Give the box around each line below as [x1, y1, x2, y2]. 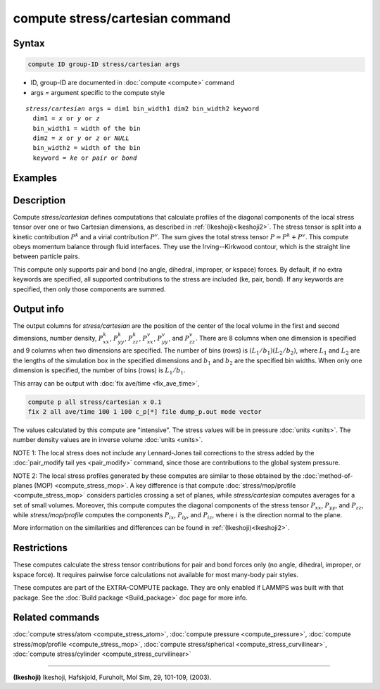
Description [13, 194, 66, 206]
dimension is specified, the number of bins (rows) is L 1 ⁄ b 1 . [13, 366, 186, 376]
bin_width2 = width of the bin [32, 144, 141, 152]
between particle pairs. [13, 252, 80, 260]
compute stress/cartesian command [13, 11, 232, 26]
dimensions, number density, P [13, 334, 103, 342]
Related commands [13, 612, 100, 624]
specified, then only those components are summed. [13, 285, 166, 293]
